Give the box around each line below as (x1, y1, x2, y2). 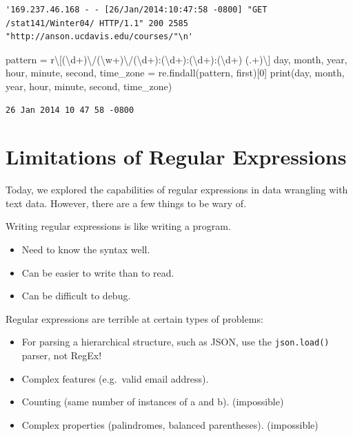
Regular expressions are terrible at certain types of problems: (6, 311, 263, 326)
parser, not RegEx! (21, 348, 102, 363)
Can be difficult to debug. (21, 288, 131, 303)
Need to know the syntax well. (21, 242, 150, 257)
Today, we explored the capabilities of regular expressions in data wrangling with (6, 182, 348, 197)
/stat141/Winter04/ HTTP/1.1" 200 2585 (6, 18, 188, 28)
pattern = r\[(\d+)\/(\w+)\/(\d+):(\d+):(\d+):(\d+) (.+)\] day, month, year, (6, 52, 347, 66)
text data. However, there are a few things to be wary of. (6, 195, 247, 210)
